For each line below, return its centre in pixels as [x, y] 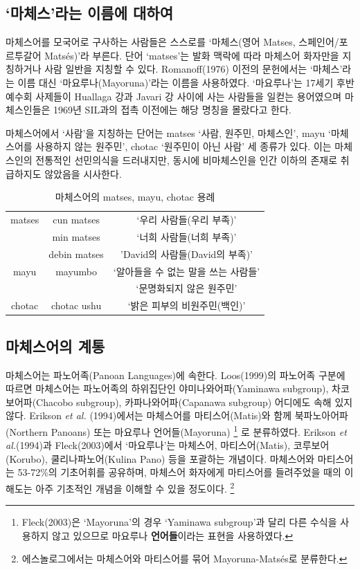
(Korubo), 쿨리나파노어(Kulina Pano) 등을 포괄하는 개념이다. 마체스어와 [160, 458]
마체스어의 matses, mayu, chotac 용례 [135, 197]
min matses [76, 236]
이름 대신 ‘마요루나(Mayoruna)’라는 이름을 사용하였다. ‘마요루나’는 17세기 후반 [186, 82]
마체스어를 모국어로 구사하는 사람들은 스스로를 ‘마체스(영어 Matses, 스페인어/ [172, 42]
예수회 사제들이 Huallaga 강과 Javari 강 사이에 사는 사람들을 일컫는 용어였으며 [174, 96]
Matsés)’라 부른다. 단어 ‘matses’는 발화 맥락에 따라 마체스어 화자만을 [192, 55]
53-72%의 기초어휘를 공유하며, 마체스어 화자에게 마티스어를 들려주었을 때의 [179, 472]
